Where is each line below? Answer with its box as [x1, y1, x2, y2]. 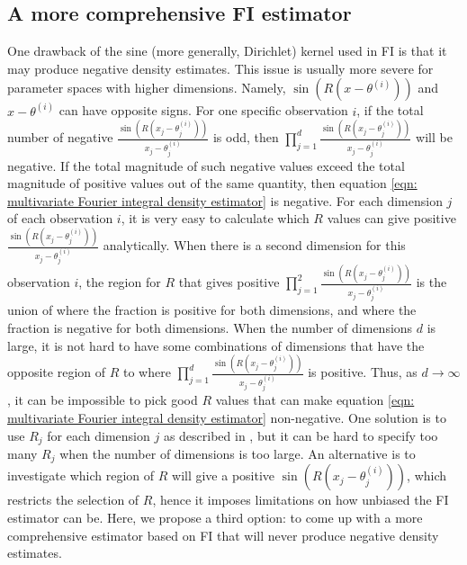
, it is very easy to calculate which [121, 209, 310, 228]
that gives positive [178, 273, 280, 291]
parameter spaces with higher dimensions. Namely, [7, 78, 286, 97]
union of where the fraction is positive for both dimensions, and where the [7, 300, 417, 319]
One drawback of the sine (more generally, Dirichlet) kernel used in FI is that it [7, 41, 447, 60]
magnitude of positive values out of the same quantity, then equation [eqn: [7, 174, 418, 193]
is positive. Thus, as [308, 363, 418, 381]
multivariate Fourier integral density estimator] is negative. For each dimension [7, 191, 443, 210]
